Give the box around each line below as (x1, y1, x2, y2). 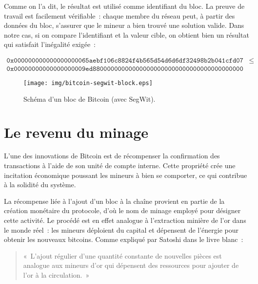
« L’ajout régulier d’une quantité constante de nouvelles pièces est (23, 250, 222, 261)
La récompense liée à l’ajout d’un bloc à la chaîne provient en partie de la (4, 196, 225, 206)
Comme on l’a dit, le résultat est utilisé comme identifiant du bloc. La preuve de (4, 1, 245, 11)
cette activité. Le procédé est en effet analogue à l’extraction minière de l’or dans (4, 215, 246, 225)
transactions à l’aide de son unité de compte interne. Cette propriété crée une (4, 160, 236, 170)
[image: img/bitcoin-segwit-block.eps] (23, 80, 153, 87)
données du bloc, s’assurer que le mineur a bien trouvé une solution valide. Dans (4, 20, 244, 30)
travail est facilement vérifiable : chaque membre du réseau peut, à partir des (4, 10, 235, 21)
